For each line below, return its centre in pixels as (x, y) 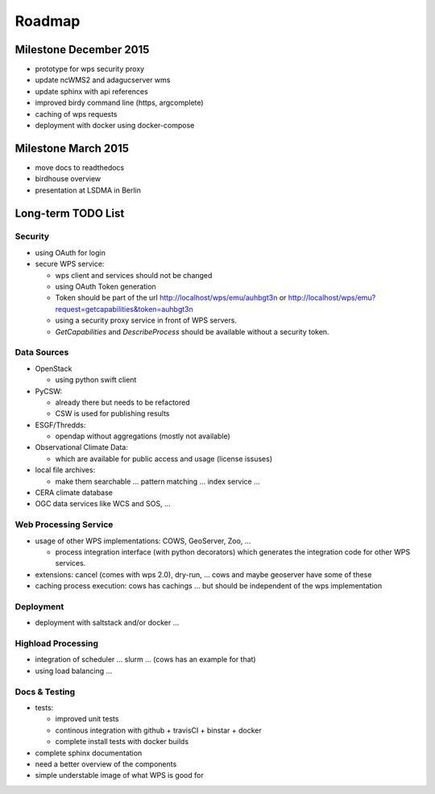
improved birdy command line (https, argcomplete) (120, 103)
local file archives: (65, 470)
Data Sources (42, 352)
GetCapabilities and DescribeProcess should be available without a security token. (192, 331)
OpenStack (54, 368)
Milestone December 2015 (82, 50)
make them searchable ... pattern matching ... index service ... (158, 481)
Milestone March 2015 (72, 148)
